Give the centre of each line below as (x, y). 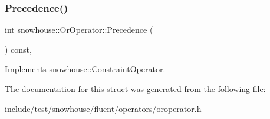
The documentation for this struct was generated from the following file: (135, 89)
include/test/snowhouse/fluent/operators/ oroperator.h (103, 108)
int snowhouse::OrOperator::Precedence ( (79, 30)
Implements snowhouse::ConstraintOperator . (85, 69)
